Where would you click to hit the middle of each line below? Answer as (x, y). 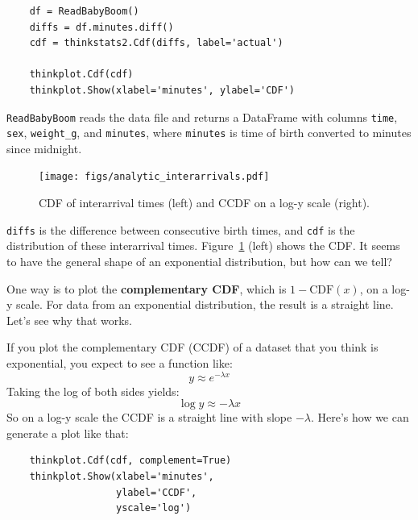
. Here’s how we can (360, 417)
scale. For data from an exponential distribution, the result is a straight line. (205, 304)
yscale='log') (154, 508)
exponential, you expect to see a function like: (120, 362)
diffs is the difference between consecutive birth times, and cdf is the (181, 229)
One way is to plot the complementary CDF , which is (147, 288)
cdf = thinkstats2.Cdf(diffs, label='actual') (156, 43)
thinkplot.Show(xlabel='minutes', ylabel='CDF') (162, 90)
